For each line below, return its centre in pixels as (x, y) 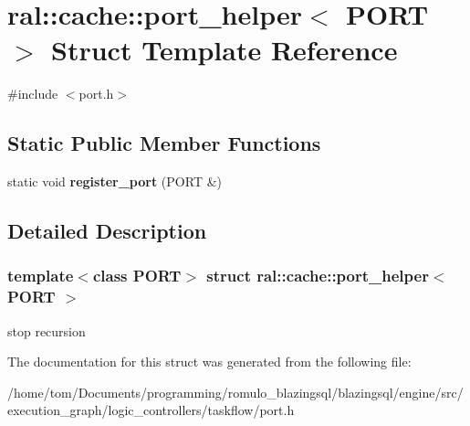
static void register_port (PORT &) (115, 181)
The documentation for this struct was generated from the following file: (209, 362)
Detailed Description (107, 231)
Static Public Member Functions (164, 143)
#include (33, 94)
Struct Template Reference (225, 50)
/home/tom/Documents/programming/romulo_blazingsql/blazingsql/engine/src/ (235, 392)
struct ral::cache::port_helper (318, 276)
